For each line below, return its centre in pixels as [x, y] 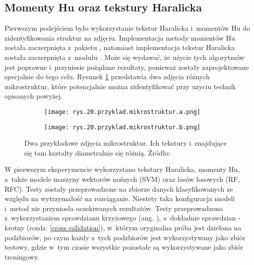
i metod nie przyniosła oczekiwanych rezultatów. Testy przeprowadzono [114, 208]
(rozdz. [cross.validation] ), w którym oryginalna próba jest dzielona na [134, 228]
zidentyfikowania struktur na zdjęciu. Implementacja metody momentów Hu [120, 37]
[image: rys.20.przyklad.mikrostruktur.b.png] [122, 127]
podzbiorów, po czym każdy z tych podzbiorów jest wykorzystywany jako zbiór [125, 237]
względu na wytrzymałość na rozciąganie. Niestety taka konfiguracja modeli [120, 198]
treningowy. [22, 256]
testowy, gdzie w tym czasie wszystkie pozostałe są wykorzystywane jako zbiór [124, 247]
